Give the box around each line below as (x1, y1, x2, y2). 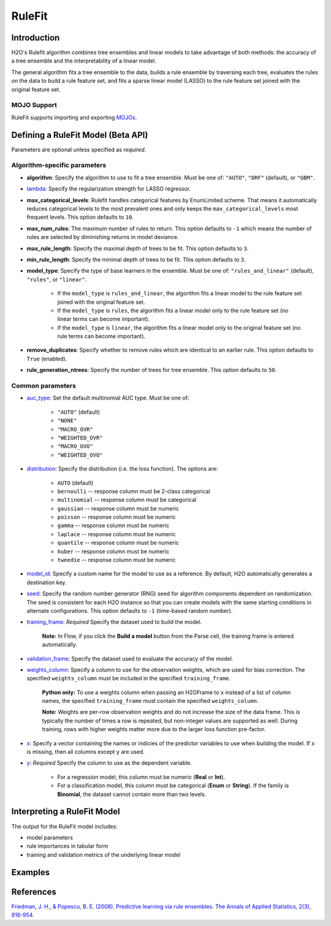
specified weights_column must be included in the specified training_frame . (26, 675, 231, 682)
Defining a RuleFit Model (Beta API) (11, 129, 148, 140)
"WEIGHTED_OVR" (57, 434, 104, 441)
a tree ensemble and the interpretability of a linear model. (11, 57, 156, 64)
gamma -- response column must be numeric (57, 522, 170, 529)
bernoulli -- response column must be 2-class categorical (57, 487, 211, 495)
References (11, 886, 56, 897)
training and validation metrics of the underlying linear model (26, 851, 181, 858)
